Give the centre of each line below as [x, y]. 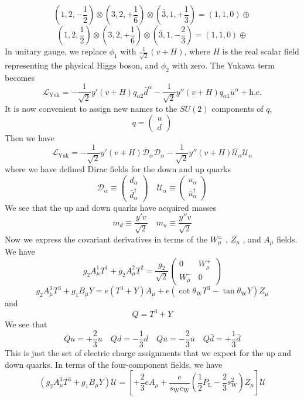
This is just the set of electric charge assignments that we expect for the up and [148, 352]
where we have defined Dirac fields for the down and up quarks [118, 169]
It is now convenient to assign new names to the [91, 108]
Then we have [30, 138]
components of [238, 108]
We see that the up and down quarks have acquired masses [110, 207]
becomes [20, 77]
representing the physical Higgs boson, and [82, 65]
